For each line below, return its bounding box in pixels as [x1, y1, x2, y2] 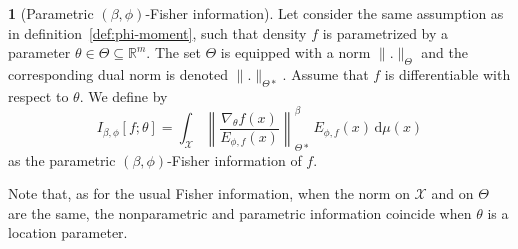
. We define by [79, 85, 168, 106]
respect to [8, 85, 69, 106]
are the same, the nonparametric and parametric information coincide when [8, 202, 472, 223]
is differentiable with [384, 63, 511, 84]
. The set [146, 42, 201, 63]
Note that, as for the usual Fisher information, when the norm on [8, 183, 410, 204]
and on [431, 183, 474, 204]
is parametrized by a [322, 22, 449, 43]
